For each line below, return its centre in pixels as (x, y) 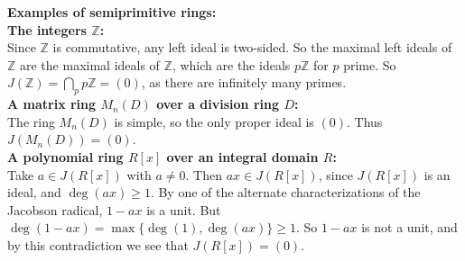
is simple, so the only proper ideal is (214, 121)
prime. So (370, 64)
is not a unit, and (409, 227)
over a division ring (218, 104)
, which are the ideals (231, 64)
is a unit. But (184, 209)
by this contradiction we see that (98, 244)
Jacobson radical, (55, 209)
